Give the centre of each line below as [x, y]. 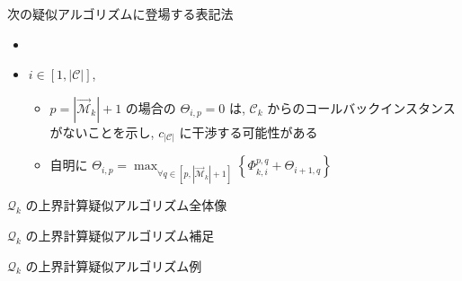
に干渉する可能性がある [249, 132]
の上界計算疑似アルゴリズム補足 [120, 236]
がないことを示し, [102, 132]
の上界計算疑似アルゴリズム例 [114, 265]
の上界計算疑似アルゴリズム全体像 [126, 205]
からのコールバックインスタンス [361, 107]
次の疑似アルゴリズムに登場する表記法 [120, 13]
